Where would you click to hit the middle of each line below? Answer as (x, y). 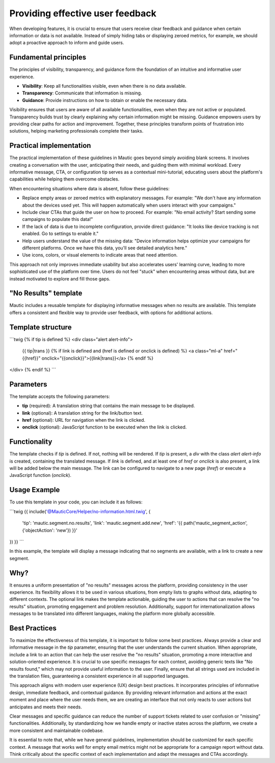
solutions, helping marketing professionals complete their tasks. (76, 131)
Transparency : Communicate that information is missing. (82, 93)
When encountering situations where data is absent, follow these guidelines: (90, 188)
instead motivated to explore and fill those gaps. (60, 278)
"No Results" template (46, 293)
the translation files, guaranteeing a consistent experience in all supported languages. (99, 676)
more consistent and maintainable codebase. (57, 730)
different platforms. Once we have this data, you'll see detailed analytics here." (105, 248)
